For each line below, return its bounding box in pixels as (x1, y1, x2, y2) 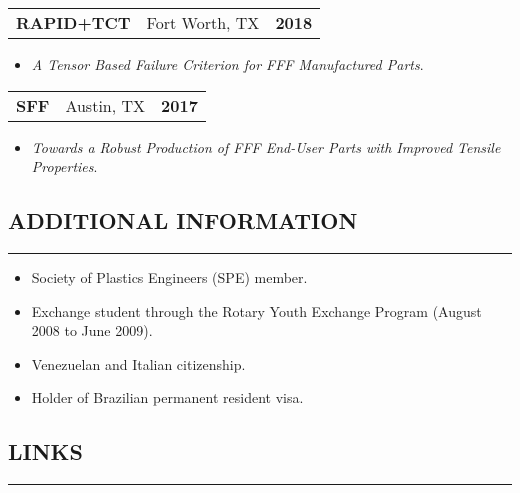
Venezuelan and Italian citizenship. (31, 353, 246, 374)
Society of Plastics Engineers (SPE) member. (31, 266, 308, 287)
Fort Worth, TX (146, 11, 260, 34)
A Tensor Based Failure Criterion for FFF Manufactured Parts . (31, 54, 424, 74)
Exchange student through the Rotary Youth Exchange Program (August (31, 300, 482, 321)
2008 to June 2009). (31, 320, 153, 341)
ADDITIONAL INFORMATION (8, 205, 358, 236)
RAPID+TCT (16, 11, 131, 34)
